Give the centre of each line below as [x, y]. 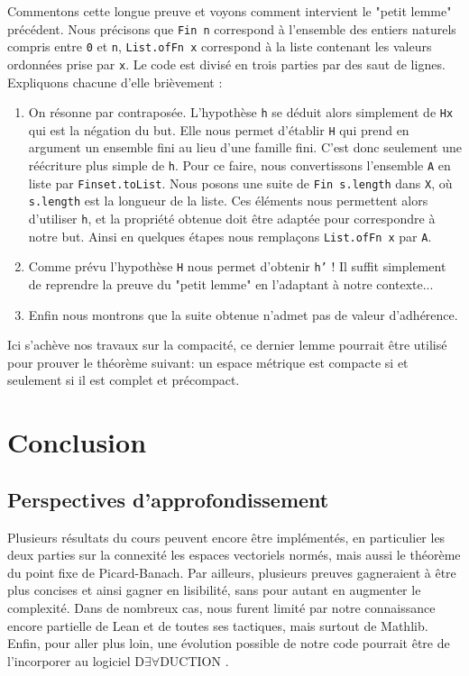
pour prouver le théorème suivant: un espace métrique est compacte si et [208, 362]
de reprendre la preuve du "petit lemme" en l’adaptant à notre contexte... [231, 284]
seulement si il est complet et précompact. [124, 380]
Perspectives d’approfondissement [168, 499]
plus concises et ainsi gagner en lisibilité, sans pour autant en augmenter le [214, 590]
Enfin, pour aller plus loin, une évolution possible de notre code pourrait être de [229, 643]
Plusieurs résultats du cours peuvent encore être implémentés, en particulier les [226, 537]
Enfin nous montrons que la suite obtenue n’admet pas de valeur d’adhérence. [243, 314]
